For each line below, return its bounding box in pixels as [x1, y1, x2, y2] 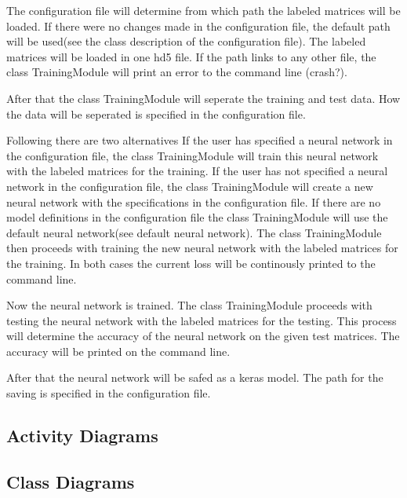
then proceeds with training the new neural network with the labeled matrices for [6, 240, 398, 256]
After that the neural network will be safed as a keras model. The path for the [6, 369, 383, 386]
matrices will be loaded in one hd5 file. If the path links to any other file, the [6, 48, 376, 64]
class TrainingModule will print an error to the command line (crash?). [6, 64, 347, 80]
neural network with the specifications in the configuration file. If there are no [6, 193, 381, 210]
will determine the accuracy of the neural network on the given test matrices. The [6, 328, 400, 344]
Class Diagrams [6, 469, 135, 493]
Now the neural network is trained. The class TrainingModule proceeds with [6, 297, 372, 313]
